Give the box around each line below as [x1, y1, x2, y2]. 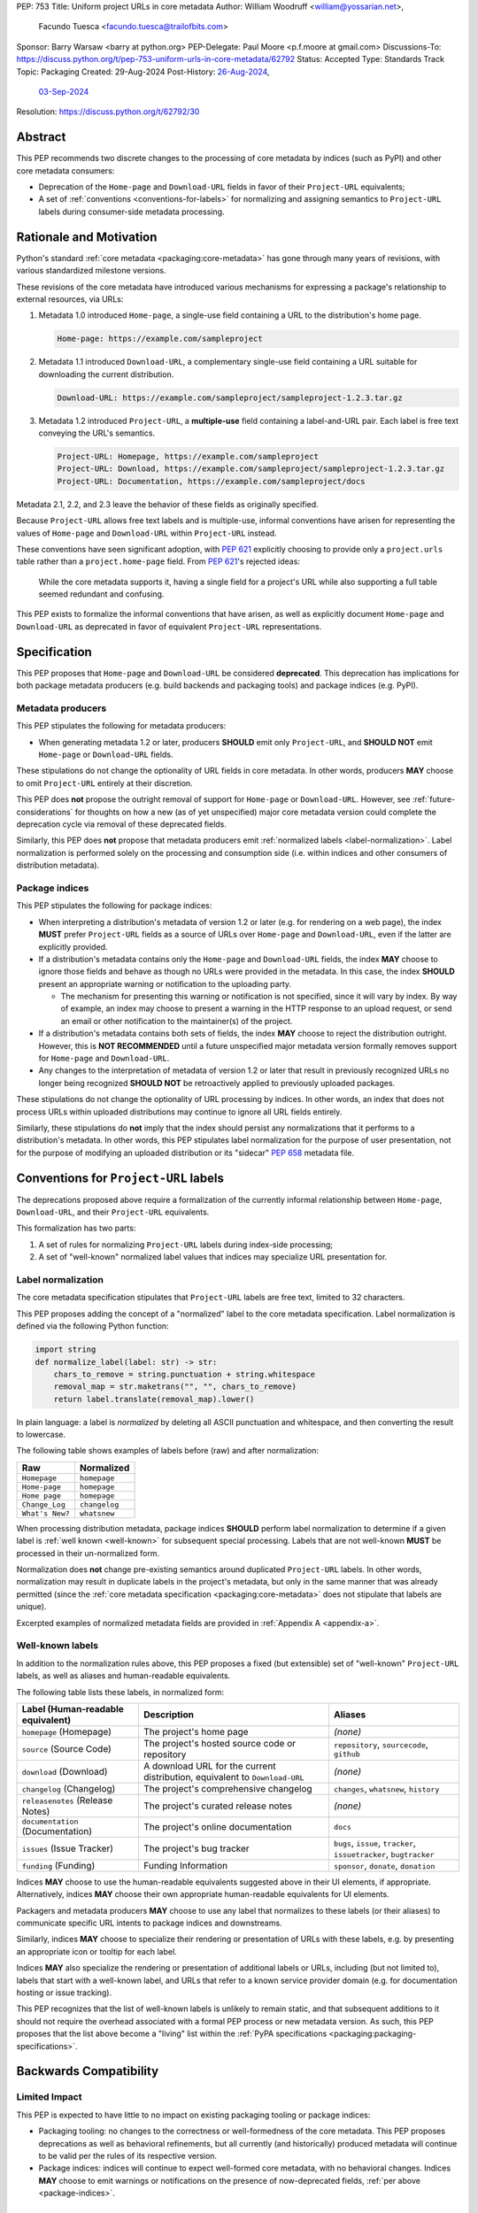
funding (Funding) [21, 1859, 96, 1871]
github [333, 1749, 360, 1759]
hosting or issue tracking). [16, 1987, 112, 1998]
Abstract [16, 129, 66, 145]
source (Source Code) [21, 1742, 112, 1754]
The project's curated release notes [143, 1800, 292, 1812]
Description [143, 1708, 195, 1721]
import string [35, 1345, 96, 1354]
